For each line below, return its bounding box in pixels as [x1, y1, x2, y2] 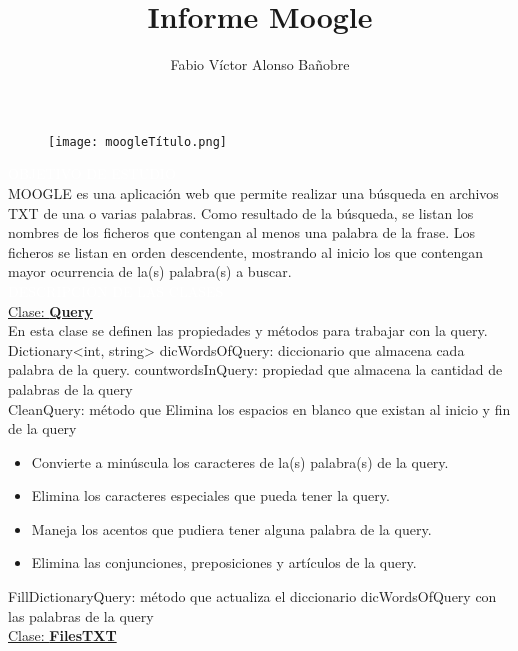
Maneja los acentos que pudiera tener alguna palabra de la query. [31, 518, 432, 539]
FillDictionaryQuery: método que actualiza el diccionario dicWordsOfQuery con [8, 586, 497, 607]
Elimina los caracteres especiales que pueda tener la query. [31, 485, 390, 506]
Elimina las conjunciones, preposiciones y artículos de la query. [31, 552, 417, 573]
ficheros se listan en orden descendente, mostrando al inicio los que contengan [8, 241, 483, 262]
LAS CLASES [137, 280, 224, 301]
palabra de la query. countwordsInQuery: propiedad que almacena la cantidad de [8, 359, 503, 380]
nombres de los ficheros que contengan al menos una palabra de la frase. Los [8, 222, 476, 243]
